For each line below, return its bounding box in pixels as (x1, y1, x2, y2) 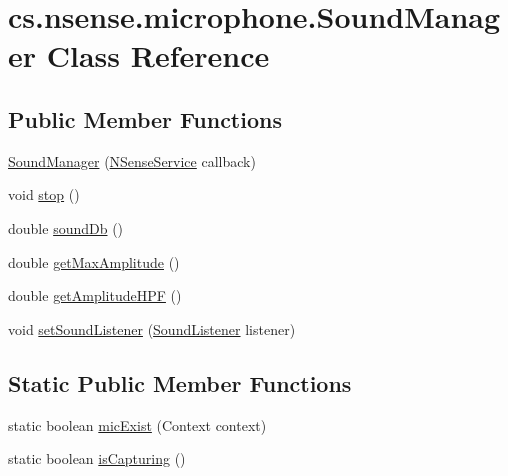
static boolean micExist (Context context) (8, 414, 267, 435)
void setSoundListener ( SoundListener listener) (8, 318, 296, 339)
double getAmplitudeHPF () (8, 285, 182, 306)
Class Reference (46, 35, 270, 76)
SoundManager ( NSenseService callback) (8, 150, 256, 171)
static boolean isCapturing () (8, 448, 186, 469)
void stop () (8, 184, 80, 205)
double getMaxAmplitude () (8, 251, 180, 272)
